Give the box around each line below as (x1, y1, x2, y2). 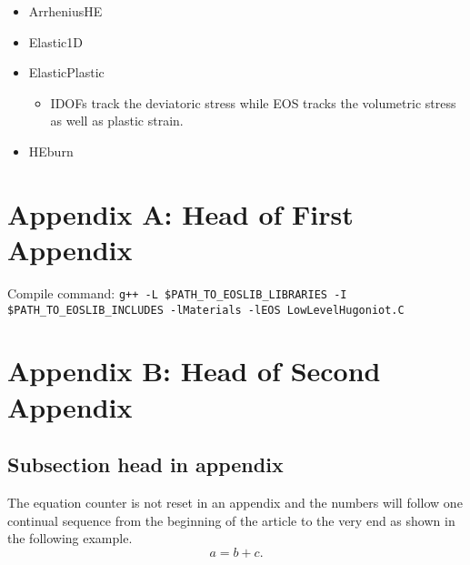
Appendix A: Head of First (7, 195, 354, 232)
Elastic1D (28, 32, 83, 51)
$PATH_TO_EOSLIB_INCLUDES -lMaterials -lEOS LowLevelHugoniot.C (7, 303, 405, 317)
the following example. (7, 529, 133, 548)
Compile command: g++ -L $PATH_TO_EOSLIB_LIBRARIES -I (7, 283, 347, 302)
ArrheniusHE (28, 2, 103, 20)
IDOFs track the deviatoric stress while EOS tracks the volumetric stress (50, 93, 456, 112)
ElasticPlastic (28, 63, 105, 82)
